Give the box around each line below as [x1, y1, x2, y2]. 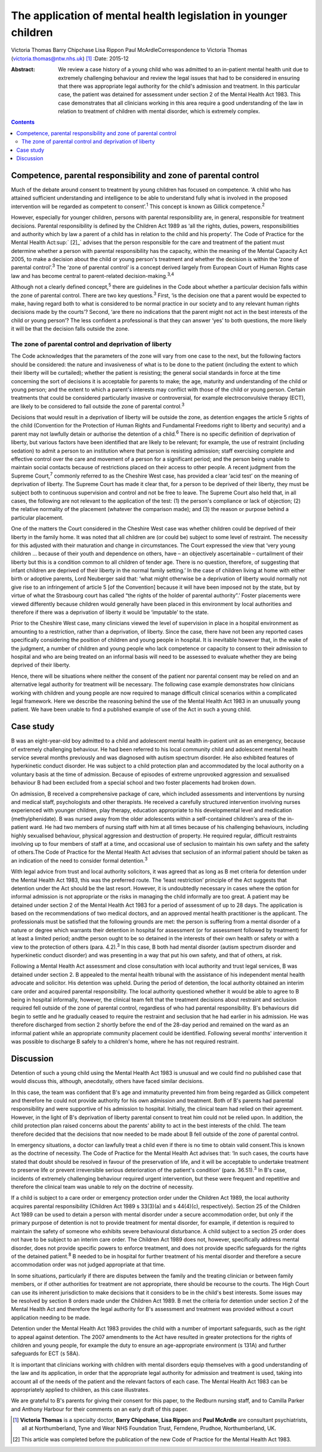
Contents [11, 118, 35, 126]
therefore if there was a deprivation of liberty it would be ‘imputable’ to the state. [11, 609, 209, 616]
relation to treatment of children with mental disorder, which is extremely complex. [58, 108, 261, 115]
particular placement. [11, 514, 64, 521]
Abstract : [11, 66, 35, 73]
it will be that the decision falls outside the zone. [11, 325, 129, 332]
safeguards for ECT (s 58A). [11, 1350, 80, 1357]
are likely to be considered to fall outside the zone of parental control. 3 [11, 402, 185, 409]
